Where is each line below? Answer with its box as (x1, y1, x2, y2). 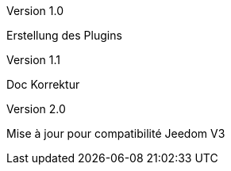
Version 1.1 (6, 53, 60, 66)
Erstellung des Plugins (6, 28, 122, 42)
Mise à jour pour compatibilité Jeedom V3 (6, 127, 225, 140)
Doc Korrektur (6, 78, 80, 91)
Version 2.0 (6, 102, 66, 116)
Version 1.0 (6, 4, 64, 17)
